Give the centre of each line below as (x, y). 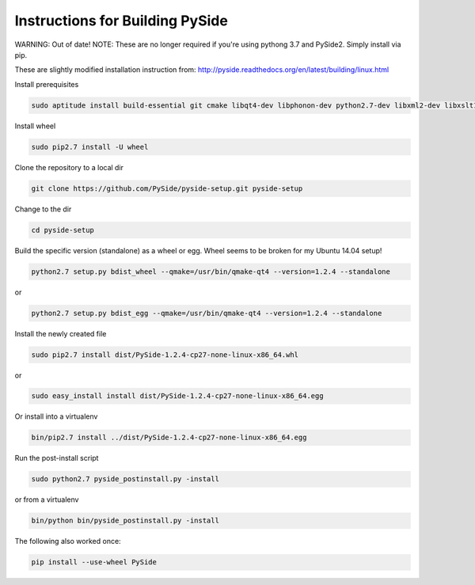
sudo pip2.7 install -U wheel (90, 147)
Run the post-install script (57, 458)
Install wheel (35, 126)
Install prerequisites (47, 84)
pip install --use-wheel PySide (94, 562)
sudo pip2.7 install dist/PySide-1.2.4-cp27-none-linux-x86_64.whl (165, 355)
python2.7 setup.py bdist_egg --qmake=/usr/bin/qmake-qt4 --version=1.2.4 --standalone (207, 313)
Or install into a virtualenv (56, 416)
